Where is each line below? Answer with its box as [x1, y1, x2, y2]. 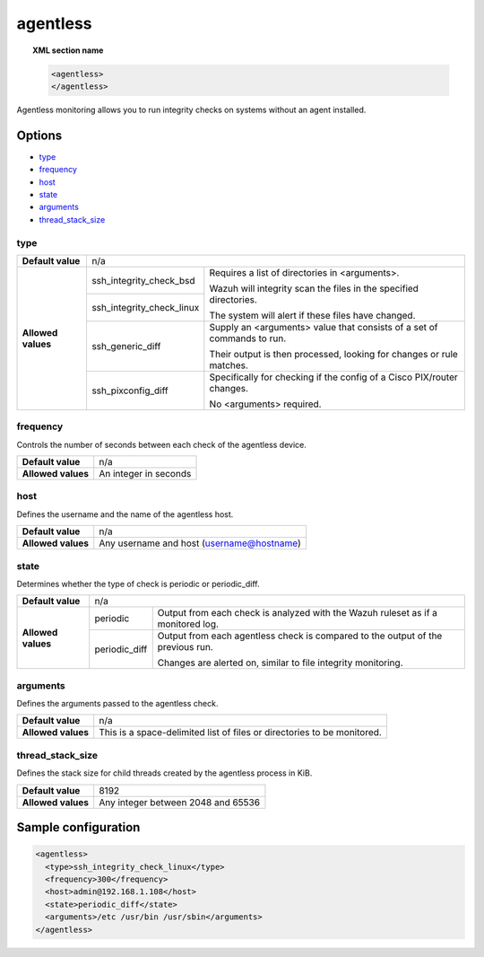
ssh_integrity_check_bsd [91, 274, 196, 286]
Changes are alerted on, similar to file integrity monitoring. [157, 656, 403, 669]
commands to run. [209, 332, 287, 345]
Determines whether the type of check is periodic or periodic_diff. [16, 578, 260, 589]
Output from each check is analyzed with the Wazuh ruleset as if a [157, 607, 438, 619]
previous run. [157, 641, 214, 654]
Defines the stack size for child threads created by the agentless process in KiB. [16, 768, 313, 778]
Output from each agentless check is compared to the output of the [157, 629, 443, 642]
